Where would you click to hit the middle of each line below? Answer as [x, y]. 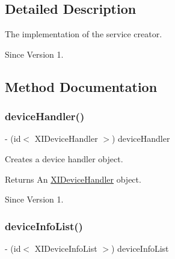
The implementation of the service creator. [84, 34]
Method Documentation [81, 86]
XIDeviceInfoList [66, 248]
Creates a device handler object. [64, 158]
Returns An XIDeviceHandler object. [73, 179]
